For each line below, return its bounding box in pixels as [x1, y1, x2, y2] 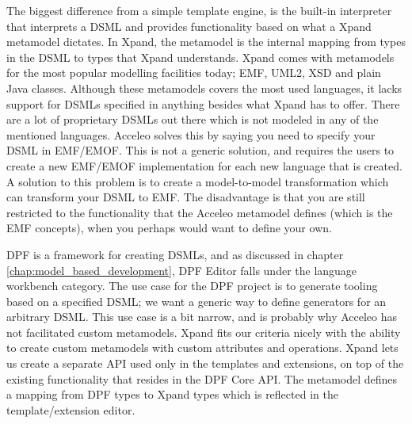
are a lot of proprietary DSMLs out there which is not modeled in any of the [6, 111, 379, 128]
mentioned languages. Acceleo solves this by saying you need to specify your [6, 126, 376, 143]
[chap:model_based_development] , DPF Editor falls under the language [6, 262, 357, 278]
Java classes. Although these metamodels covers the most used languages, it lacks [6, 79, 402, 96]
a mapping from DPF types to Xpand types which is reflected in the [6, 386, 338, 403]
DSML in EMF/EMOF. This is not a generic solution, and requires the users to [6, 142, 395, 159]
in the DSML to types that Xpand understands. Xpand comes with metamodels [6, 48, 395, 65]
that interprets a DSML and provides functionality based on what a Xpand [6, 17, 372, 34]
